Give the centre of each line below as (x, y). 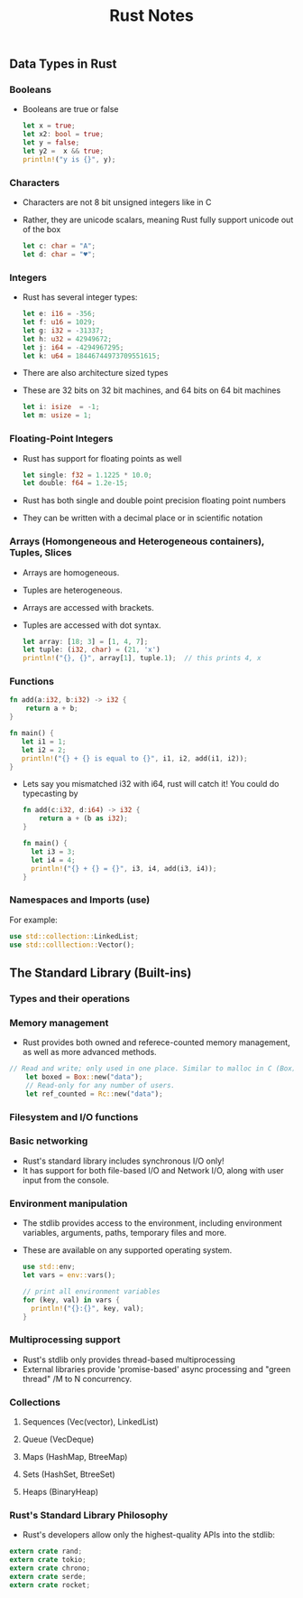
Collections (35, 1402)
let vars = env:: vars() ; (69, 1276)
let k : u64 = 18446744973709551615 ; (91, 356)
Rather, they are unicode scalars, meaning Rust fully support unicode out (158, 220)
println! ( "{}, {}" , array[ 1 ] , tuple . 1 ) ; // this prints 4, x (142, 659)
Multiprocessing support (65, 1340)
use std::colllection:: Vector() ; (72, 945)
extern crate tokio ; (48, 1560)
